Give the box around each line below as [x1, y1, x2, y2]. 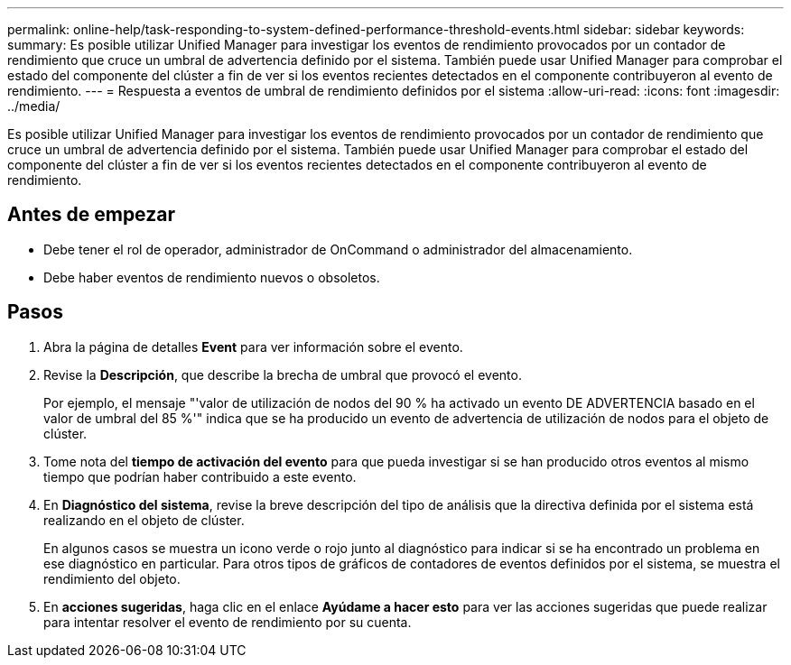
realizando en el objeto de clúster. [43, 512, 245, 528]
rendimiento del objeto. [43, 570, 181, 586]
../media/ [7, 98, 60, 114]
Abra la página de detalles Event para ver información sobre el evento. [43, 338, 463, 355]
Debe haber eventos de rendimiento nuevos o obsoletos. [43, 269, 380, 285]
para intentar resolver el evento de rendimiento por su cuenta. [43, 614, 412, 630]
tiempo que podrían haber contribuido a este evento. [43, 468, 357, 485]
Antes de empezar [7, 203, 175, 226]
